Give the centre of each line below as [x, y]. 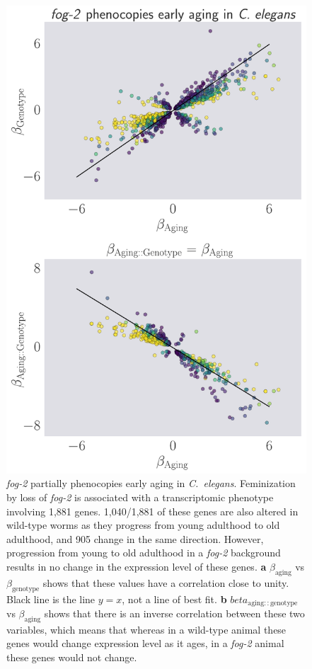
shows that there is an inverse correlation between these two [174, 613]
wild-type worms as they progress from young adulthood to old [143, 525]
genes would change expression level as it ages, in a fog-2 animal [145, 643]
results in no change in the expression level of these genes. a [137, 566]
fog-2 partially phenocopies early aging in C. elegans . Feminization [151, 483]
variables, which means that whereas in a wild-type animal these [146, 629]
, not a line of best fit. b [174, 599]
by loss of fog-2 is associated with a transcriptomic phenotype [140, 497]
